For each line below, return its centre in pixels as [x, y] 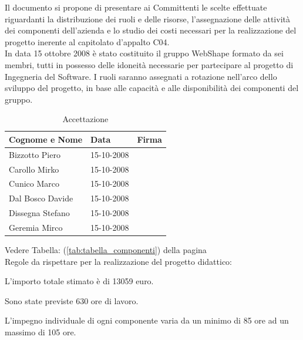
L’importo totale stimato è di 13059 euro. [79, 281]
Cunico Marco [34, 184]
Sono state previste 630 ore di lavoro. [72, 300]
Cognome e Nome [46, 139]
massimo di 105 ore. [41, 332]
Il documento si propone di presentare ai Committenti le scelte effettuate [136, 7]
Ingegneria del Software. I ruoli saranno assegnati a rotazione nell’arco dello [141, 76]
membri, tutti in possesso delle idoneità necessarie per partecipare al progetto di [149, 64]
